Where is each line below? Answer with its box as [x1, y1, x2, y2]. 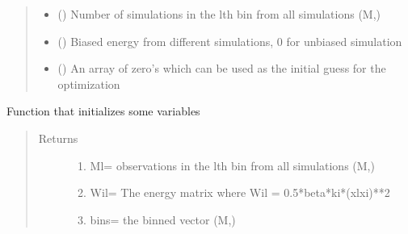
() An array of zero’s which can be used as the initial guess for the [57, 60, 386, 77]
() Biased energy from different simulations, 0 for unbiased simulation [57, 32, 402, 49]
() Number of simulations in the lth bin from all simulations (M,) [57, 6, 381, 22]
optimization [57, 75, 120, 92]
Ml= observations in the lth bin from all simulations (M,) [90, 157, 375, 173]
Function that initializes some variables [6, 102, 200, 119]
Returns [38, 129, 78, 146]
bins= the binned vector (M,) [90, 211, 236, 228]
